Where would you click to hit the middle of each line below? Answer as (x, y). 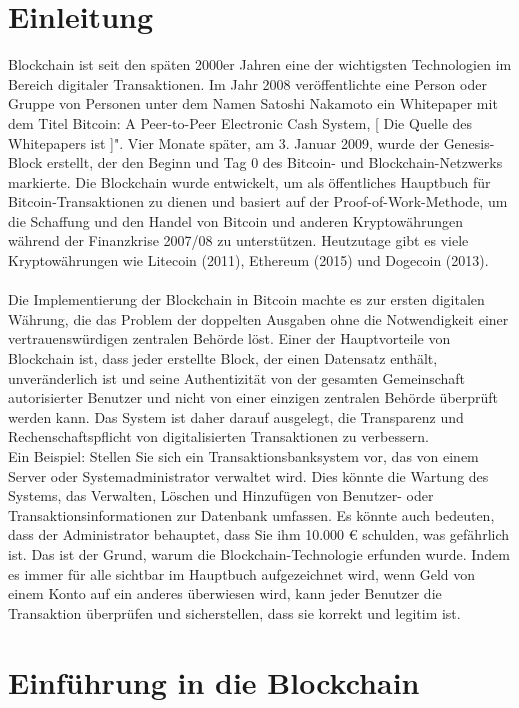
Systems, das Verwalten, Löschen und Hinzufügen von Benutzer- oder (221, 495)
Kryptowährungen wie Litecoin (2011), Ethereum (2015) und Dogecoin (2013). (248, 260)
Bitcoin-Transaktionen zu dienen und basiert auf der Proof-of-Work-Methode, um (258, 201)
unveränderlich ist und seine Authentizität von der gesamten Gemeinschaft (237, 377)
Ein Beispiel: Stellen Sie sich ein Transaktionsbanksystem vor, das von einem (243, 456)
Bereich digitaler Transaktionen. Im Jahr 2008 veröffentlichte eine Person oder (247, 83)
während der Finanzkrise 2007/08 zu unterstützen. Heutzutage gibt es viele (238, 240)
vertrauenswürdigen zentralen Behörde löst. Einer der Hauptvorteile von (229, 338)
